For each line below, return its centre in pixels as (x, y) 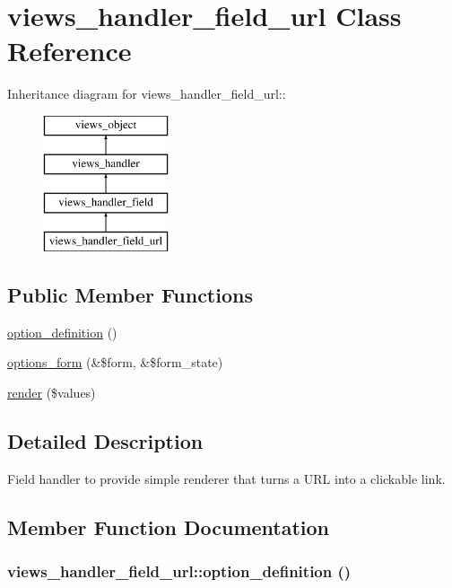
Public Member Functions (130, 295)
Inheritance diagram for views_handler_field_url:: (147, 94)
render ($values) (52, 393)
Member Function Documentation (169, 527)
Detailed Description (105, 441)
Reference (70, 51)
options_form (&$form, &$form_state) (115, 362)
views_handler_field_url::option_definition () (179, 571)
